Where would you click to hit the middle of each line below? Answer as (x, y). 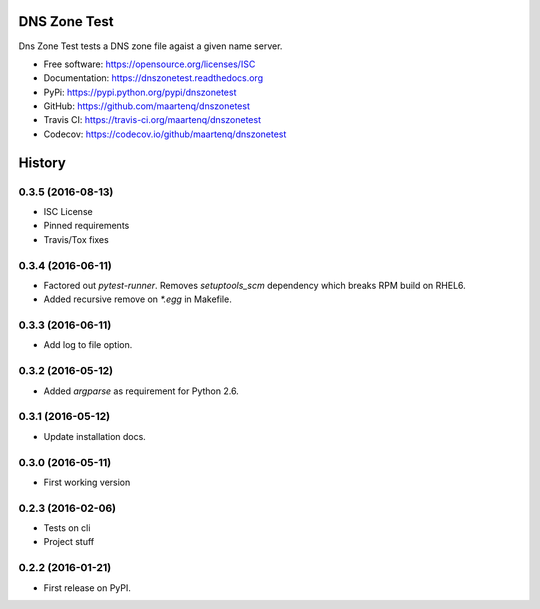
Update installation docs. (95, 436)
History (42, 162)
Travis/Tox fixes (76, 239)
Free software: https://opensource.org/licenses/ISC (149, 64)
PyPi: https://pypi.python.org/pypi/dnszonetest (140, 92)
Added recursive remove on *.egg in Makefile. (137, 299)
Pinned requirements (86, 226)
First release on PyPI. (87, 587)
